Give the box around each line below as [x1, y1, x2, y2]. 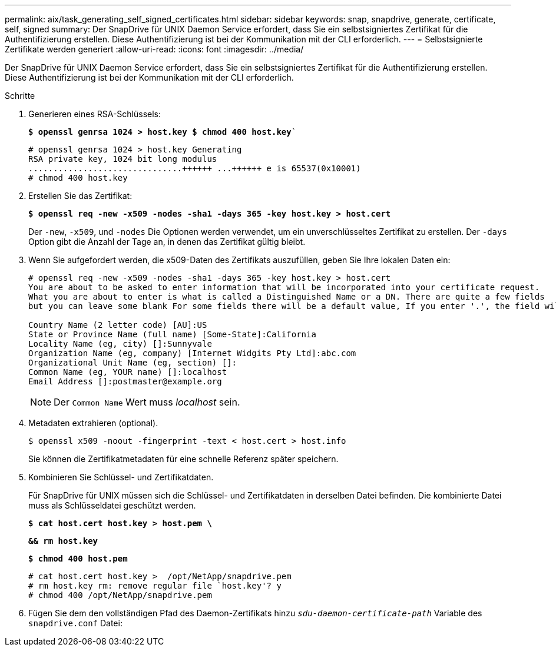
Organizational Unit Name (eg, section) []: [28, 358, 237, 367]
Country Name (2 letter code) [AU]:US [28, 320, 207, 330]
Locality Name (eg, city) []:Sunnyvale [28, 339, 212, 348]
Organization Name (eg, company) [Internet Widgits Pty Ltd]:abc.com [28, 348, 356, 358]
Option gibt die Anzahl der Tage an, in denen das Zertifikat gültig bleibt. [28, 237, 306, 247]
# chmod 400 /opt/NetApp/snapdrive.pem [28, 590, 212, 600]
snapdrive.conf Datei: [28, 618, 123, 628]
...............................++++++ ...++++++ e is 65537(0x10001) [28, 164, 361, 173]
